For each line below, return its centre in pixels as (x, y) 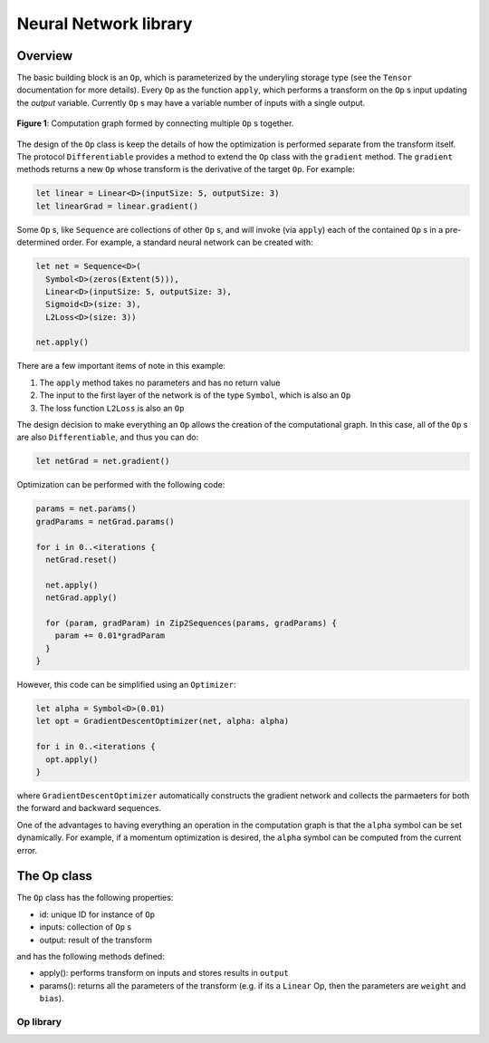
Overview (45, 56)
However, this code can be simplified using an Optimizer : (126, 685)
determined (38, 242)
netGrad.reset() (81, 559)
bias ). (52, 999)
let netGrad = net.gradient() (103, 461)
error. (27, 850)
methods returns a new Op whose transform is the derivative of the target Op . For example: (186, 169)
